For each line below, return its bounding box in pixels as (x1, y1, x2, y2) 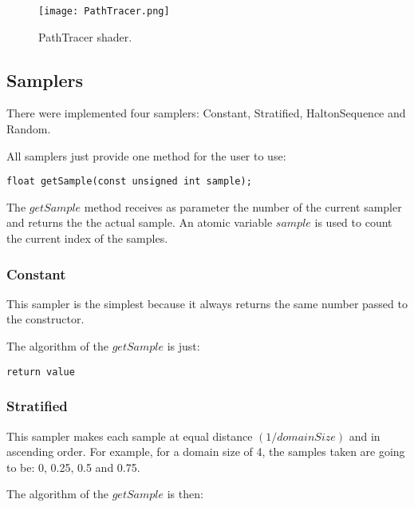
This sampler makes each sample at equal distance (6, 427, 253, 444)
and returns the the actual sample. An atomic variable (6, 214, 273, 231)
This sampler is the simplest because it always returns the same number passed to (6, 295, 408, 311)
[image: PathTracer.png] (38, 6, 170, 17)
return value (6, 366, 75, 378)
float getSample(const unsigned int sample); (6, 176, 252, 188)
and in (349, 427, 380, 444)
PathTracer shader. (38, 28, 132, 45)
